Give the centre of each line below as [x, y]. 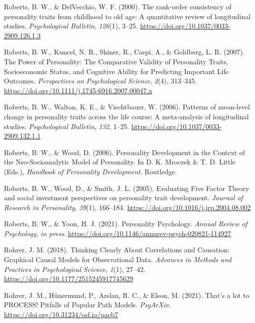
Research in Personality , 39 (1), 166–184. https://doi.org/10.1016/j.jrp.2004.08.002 [127, 207]
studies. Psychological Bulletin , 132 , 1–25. [67, 126]
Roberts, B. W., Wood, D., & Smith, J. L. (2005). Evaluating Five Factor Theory [127, 188]
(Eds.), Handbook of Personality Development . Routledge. [90, 171]
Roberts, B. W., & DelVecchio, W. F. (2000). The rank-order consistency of [118, 6]
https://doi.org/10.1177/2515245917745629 [69, 279]
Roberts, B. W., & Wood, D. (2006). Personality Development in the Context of [125, 152]
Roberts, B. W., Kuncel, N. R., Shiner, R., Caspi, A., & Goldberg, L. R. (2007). [124, 52]
